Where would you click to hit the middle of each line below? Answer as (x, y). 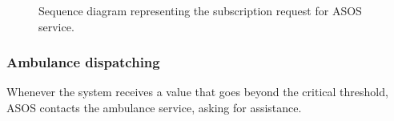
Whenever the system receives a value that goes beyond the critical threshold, (197, 92)
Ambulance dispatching (83, 62)
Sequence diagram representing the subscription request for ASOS (200, 10)
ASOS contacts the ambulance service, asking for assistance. (154, 107)
